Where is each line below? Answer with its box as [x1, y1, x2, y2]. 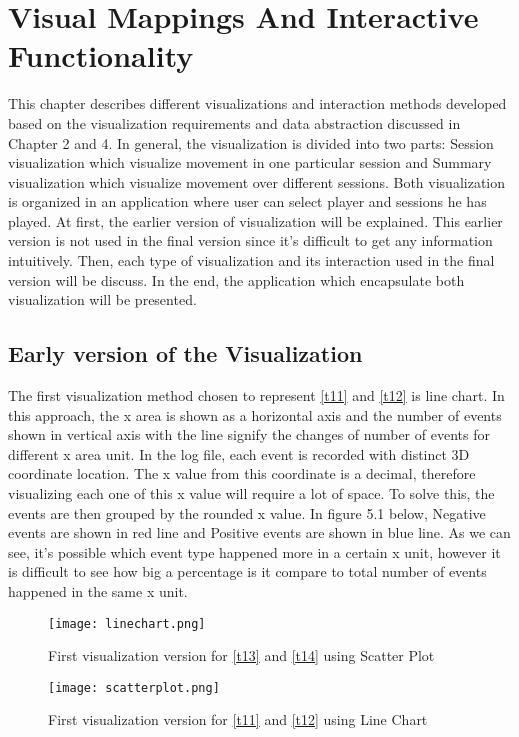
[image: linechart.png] [48, 616, 206, 631]
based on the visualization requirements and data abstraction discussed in [8, 112, 461, 133]
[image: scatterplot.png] [48, 680, 220, 695]
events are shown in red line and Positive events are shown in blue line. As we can [8, 522, 511, 543]
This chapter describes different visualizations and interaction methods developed [8, 93, 507, 114]
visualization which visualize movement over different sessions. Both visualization [8, 171, 505, 192]
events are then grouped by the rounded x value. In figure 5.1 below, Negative [8, 502, 486, 523]
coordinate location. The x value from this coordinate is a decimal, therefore [8, 463, 476, 484]
